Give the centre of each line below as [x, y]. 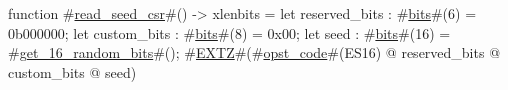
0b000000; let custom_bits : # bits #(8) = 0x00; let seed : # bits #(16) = [229, 32]
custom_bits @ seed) [72, 71]
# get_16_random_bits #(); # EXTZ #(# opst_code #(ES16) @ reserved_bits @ [254, 52]
